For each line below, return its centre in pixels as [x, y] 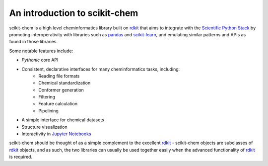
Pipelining [49, 111]
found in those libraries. [33, 42]
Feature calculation [58, 104]
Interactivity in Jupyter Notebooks [56, 134]
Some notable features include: [41, 51]
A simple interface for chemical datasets [63, 120]
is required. [21, 157]
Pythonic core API [40, 60]
